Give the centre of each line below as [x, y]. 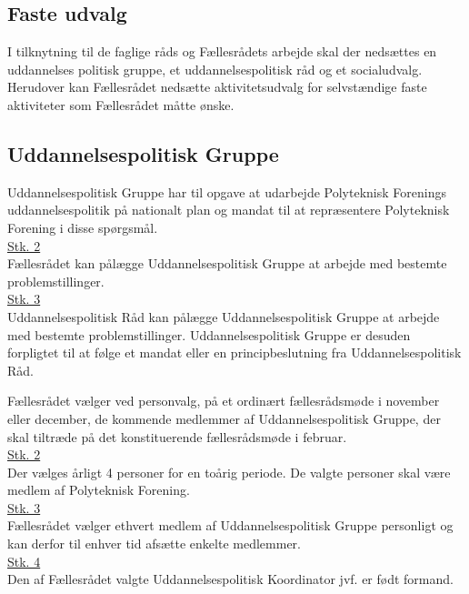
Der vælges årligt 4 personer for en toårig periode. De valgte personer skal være [229, 472]
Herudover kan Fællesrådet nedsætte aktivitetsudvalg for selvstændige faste [217, 87]
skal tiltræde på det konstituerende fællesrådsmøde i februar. [177, 436]
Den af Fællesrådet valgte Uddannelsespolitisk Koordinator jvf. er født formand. [230, 579]
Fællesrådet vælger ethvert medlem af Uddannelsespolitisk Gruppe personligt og [230, 525]
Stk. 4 [24, 561]
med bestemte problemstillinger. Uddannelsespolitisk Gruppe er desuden [209, 334]
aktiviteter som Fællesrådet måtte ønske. [121, 104]
